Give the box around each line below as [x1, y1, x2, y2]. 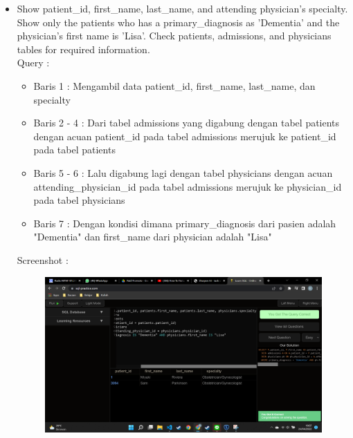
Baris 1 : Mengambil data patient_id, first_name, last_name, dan [33, 78, 316, 93]
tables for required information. [17, 41, 150, 56]
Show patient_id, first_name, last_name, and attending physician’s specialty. [17, 1, 348, 15]
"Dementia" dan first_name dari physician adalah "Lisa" [33, 229, 272, 244]
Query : [17, 55, 50, 70]
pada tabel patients [33, 142, 116, 157]
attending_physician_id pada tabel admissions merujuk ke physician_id [33, 179, 342, 193]
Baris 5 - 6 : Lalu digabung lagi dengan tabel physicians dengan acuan [33, 165, 333, 180]
